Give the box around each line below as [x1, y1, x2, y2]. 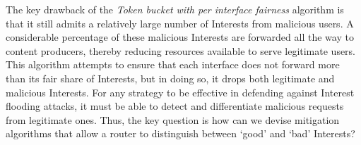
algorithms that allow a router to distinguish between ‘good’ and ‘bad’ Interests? [6, 126, 355, 141]
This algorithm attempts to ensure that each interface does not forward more [6, 57, 340, 72]
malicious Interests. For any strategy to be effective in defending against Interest [6, 84, 355, 99]
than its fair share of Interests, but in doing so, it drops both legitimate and [6, 70, 335, 85]
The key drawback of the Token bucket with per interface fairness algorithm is [6, 2, 344, 16]
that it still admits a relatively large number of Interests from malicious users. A [6, 15, 354, 30]
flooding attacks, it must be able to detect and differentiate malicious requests [6, 99, 344, 113]
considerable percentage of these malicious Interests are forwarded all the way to [6, 30, 354, 44]
